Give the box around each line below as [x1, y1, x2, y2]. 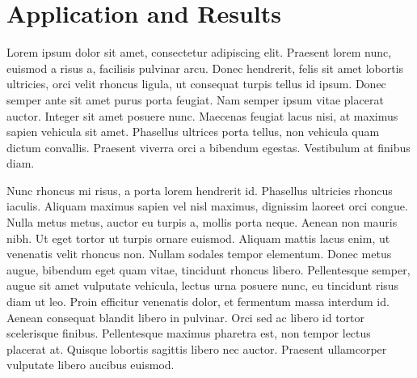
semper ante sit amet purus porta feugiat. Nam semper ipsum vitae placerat [6, 91, 384, 108]
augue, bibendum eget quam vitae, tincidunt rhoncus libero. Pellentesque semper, [6, 261, 411, 278]
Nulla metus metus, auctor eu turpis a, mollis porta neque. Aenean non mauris [6, 214, 398, 231]
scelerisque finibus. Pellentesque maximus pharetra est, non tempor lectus [6, 325, 371, 342]
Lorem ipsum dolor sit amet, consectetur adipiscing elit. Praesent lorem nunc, [6, 44, 392, 61]
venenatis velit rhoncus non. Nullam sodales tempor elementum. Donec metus [6, 245, 392, 262]
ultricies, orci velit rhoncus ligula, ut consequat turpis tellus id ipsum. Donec [6, 75, 386, 92]
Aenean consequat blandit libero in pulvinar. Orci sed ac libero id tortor [6, 308, 365, 325]
